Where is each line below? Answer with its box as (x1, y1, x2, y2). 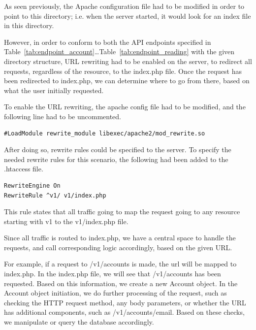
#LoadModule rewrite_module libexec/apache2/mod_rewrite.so (4, 130, 205, 137)
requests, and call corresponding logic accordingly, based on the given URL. (4, 242, 232, 252)
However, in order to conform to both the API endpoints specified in (4, 36, 211, 47)
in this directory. (4, 20, 54, 31)
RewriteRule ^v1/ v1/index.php (4, 192, 106, 199)
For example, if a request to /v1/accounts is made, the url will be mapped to (4, 259, 237, 269)
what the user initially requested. (4, 85, 104, 95)
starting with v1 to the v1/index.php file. (4, 216, 128, 226)
